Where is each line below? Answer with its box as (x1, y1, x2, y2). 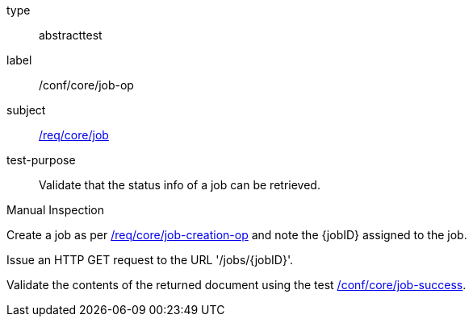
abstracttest (39, 28, 103, 42)
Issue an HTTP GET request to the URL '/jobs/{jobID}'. (6, 253, 293, 267)
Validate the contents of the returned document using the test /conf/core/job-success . (6, 278, 467, 292)
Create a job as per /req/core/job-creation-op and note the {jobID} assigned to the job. (6, 228, 467, 242)
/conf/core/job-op (39, 78, 134, 92)
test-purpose (6, 153, 76, 167)
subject (6, 103, 46, 117)
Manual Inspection (6, 203, 105, 217)
